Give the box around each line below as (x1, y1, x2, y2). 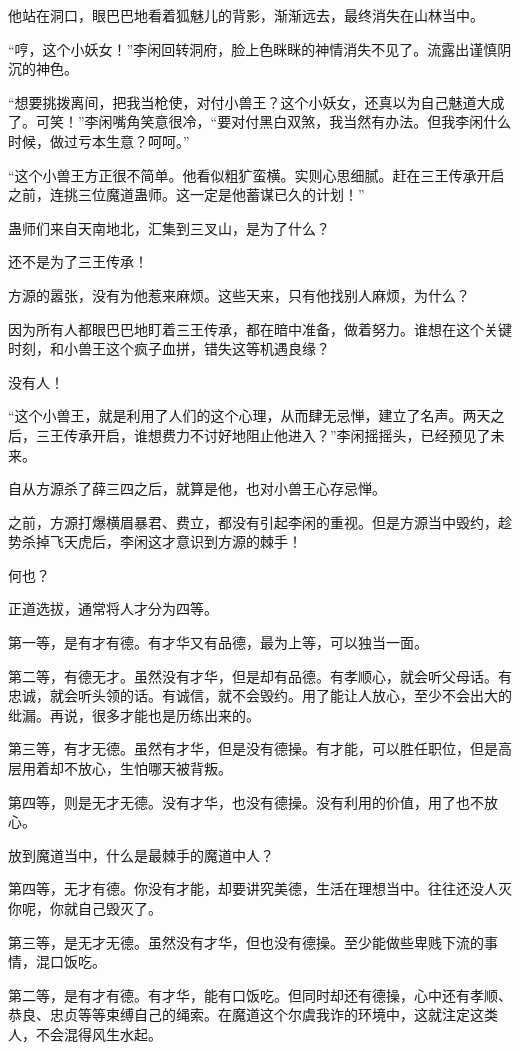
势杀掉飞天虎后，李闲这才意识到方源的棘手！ (8, 531, 302, 552)
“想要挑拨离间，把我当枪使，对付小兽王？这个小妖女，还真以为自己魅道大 (8, 91, 491, 112)
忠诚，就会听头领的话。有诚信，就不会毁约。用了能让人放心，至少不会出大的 (8, 685, 512, 706)
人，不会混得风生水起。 (8, 1023, 162, 1044)
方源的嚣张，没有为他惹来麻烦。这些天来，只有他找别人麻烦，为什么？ (8, 284, 470, 305)
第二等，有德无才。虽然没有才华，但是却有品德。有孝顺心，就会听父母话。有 (8, 665, 512, 686)
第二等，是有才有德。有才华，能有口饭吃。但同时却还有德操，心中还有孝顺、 (8, 984, 512, 1005)
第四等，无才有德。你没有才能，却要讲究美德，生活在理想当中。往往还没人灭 (8, 878, 512, 899)
